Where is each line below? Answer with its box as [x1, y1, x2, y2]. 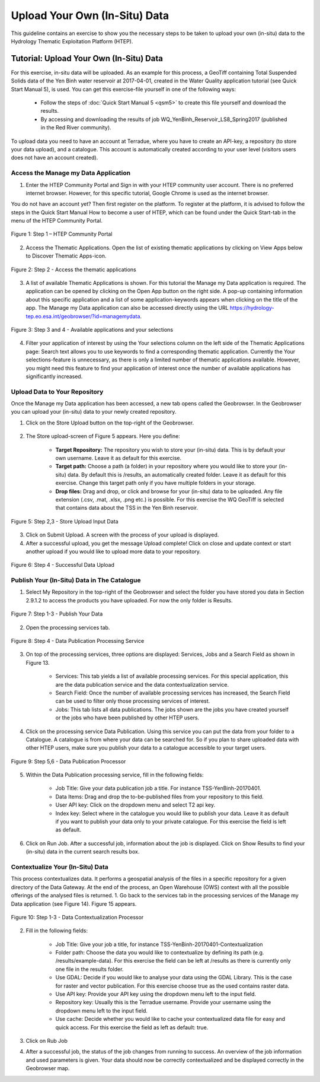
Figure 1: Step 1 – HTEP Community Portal [11, 230, 113, 237]
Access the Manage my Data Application [11, 169, 131, 177]
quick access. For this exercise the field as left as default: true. [55, 1024, 209, 1031]
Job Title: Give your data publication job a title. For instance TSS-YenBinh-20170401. [55, 785, 261, 792]
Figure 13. [25, 659, 50, 666]
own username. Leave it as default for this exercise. [55, 455, 182, 462]
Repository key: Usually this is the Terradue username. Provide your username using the [55, 999, 271, 1006]
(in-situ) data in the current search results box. [25, 848, 140, 855]
